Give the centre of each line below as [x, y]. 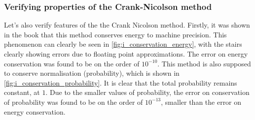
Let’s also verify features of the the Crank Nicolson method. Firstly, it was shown [127, 25]
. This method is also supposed [204, 63]
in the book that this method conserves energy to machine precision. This [115, 34]
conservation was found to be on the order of [72, 63]
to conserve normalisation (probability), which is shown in [92, 73]
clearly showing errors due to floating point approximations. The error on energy [126, 54]
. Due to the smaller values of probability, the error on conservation [147, 92]
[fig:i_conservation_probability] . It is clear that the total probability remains [121, 82]
